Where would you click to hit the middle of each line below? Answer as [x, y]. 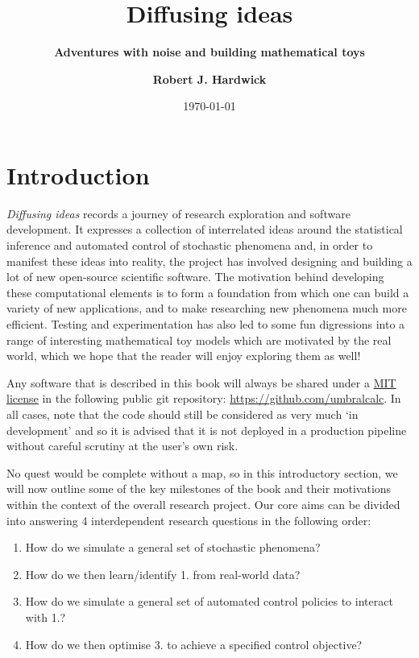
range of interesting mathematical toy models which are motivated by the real [199, 339]
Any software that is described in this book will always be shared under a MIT [201, 382]
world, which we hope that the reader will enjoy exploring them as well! [184, 356]
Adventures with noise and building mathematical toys [209, 52]
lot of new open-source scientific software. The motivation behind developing [195, 277]
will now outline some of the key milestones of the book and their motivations [199, 488]
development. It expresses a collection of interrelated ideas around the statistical [205, 229]
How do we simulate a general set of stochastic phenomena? [173, 547]
